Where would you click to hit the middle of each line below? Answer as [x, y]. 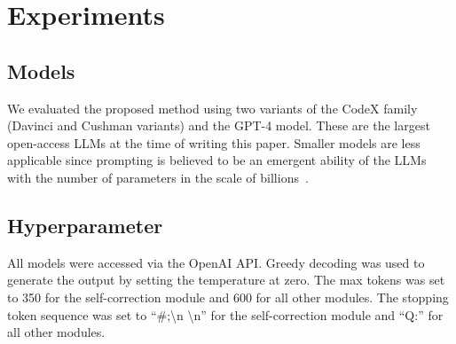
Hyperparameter [85, 225]
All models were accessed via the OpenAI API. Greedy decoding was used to [216, 262]
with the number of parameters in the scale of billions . [158, 177]
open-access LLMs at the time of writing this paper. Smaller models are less [214, 142]
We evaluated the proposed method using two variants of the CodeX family [212, 108]
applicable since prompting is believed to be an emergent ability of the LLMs [217, 160]
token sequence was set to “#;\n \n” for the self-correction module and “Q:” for [225, 314]
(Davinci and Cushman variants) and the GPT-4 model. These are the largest [219, 125]
